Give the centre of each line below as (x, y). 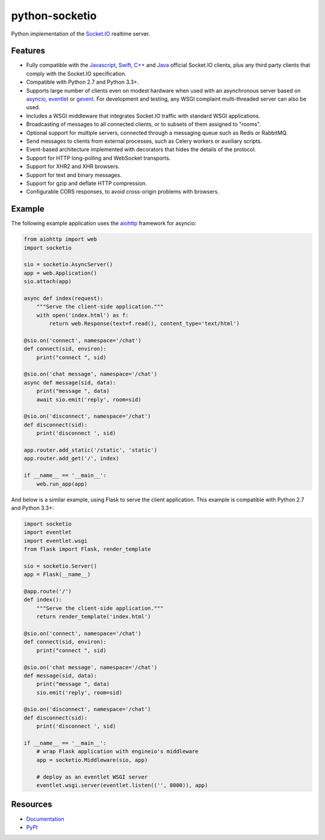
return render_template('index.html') (94, 617)
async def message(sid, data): (70, 382)
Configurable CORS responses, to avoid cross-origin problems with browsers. (123, 192)
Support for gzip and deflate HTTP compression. (87, 183)
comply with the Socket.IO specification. (76, 74)
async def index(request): (63, 298)
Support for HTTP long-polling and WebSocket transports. (98, 158)
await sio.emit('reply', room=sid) (89, 400)
